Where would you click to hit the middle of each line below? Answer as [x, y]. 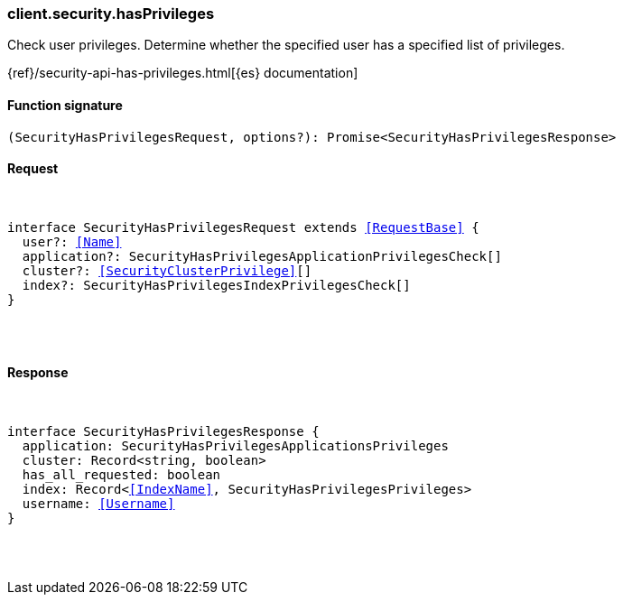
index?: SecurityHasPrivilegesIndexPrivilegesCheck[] [216, 285]
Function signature [65, 105]
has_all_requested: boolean [121, 475]
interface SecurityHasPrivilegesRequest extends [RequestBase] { [243, 227]
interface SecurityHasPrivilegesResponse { [163, 432]
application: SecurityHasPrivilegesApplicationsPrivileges [235, 446]
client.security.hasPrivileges [111, 14]
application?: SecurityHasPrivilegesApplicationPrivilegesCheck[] [262, 256]
